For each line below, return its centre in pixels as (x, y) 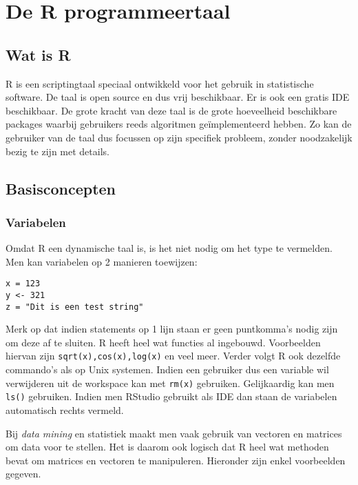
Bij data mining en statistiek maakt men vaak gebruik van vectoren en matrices (174, 433)
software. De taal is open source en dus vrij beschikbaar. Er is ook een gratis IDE (178, 97)
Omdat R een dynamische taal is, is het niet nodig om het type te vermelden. (169, 248)
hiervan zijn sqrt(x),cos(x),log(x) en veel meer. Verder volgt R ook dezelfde (173, 356)
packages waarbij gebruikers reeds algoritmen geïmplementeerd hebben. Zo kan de (179, 124)
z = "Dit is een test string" (75, 307)
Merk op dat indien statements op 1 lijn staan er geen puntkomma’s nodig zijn (172, 329)
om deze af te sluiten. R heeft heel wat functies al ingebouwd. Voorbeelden (163, 342)
